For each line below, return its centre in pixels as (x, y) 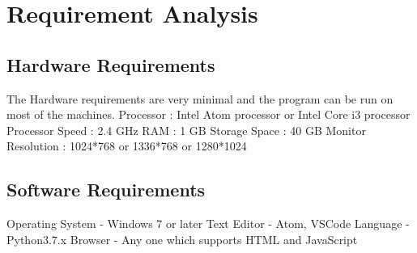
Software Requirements (106, 190)
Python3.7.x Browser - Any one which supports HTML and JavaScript (182, 239)
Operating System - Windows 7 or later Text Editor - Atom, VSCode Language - (208, 223)
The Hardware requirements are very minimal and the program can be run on (200, 98)
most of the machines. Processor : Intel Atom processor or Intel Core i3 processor (208, 114)
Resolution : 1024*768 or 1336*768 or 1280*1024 (127, 146)
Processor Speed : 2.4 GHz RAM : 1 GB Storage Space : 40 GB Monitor (186, 130)
